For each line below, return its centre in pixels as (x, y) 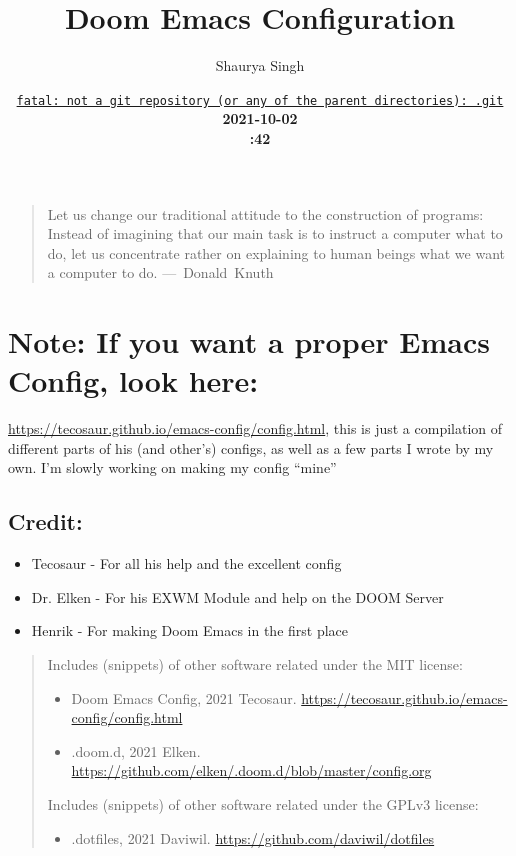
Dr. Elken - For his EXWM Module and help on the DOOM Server (237, 596)
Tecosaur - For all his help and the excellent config (186, 563)
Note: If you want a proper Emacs (249, 341)
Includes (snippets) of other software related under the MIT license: (255, 664)
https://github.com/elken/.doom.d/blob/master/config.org (251, 770)
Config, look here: (133, 380)
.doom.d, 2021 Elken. (136, 750)
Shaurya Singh (260, 65)
